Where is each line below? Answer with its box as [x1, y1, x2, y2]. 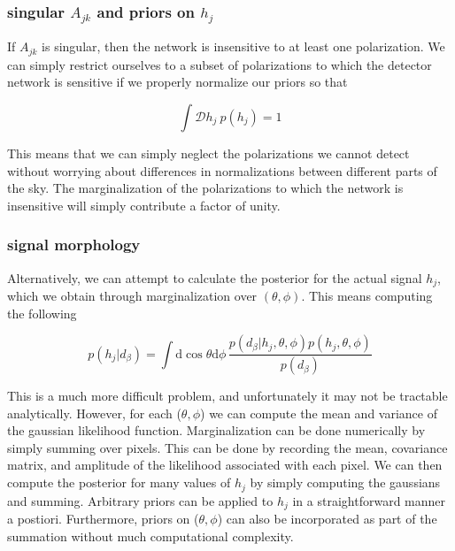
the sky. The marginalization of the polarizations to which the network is [7, 179, 404, 197]
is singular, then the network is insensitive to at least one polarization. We [42, 37, 445, 56]
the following [7, 303, 77, 322]
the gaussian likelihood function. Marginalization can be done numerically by [7, 421, 426, 440]
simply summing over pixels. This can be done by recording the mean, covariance [7, 438, 448, 456]
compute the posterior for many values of [7, 473, 231, 492]
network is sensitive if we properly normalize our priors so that [7, 73, 348, 91]
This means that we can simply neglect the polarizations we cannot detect [7, 143, 410, 162]
